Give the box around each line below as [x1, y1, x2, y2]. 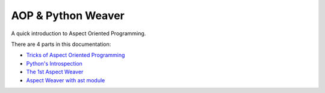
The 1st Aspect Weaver [26, 69, 84, 76]
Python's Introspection [26, 60, 82, 67]
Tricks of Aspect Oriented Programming [26, 51, 125, 59]
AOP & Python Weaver [11, 9, 125, 22]
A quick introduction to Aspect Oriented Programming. [11, 30, 146, 37]
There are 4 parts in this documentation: [11, 41, 111, 48]
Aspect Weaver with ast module [26, 76, 105, 83]
